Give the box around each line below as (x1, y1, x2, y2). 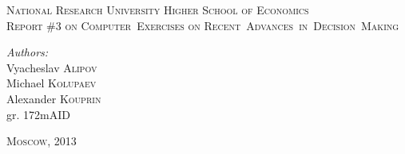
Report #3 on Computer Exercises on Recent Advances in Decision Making (6, 17, 399, 33)
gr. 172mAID (6, 106, 70, 122)
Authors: (6, 44, 49, 60)
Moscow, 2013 (6, 133, 77, 149)
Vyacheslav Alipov (6, 59, 97, 75)
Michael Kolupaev (6, 75, 97, 91)
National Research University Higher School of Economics (6, 2, 309, 17)
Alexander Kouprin (6, 90, 101, 106)
